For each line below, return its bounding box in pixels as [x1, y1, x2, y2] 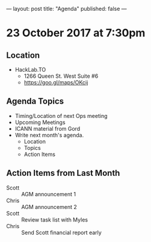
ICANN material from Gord [14, 125, 81, 132]
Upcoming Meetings [14, 119, 66, 126]
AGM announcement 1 [21, 190, 76, 197]
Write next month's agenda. [14, 131, 84, 138]
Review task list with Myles [21, 216, 88, 223]
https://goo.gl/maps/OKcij [23, 79, 88, 86]
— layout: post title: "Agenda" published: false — [6, 5, 128, 12]
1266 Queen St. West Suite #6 [23, 72, 99, 79]
